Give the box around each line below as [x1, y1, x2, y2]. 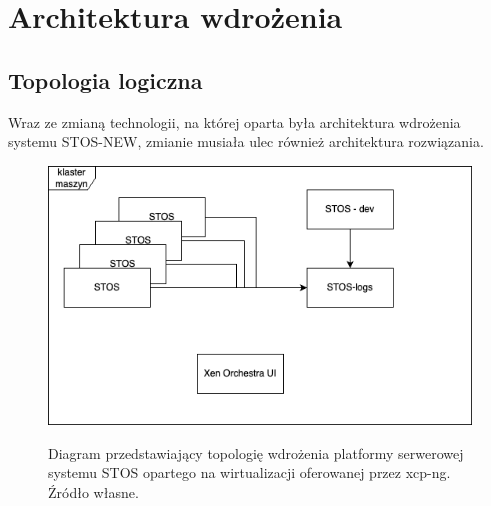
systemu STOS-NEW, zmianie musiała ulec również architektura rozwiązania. [8, 131, 484, 152]
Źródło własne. [48, 481, 139, 502]
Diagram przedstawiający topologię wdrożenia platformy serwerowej [48, 442, 464, 463]
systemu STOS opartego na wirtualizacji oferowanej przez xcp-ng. [48, 462, 451, 483]
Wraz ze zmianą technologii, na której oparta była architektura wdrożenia [8, 111, 461, 132]
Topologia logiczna [8, 64, 203, 95]
